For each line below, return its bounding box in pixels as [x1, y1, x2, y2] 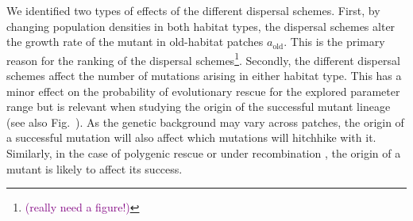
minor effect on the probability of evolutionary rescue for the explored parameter [6, 82, 400, 99]
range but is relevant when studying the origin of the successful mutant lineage [6, 98, 391, 115]
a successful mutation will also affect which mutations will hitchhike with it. [6, 129, 376, 146]
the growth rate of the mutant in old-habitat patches [6, 33, 264, 50]
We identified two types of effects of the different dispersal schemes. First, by [6, 2, 380, 18]
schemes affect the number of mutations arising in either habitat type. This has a [6, 67, 402, 84]
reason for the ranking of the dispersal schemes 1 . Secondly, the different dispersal [6, 49, 400, 68]
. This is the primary [284, 33, 385, 50]
